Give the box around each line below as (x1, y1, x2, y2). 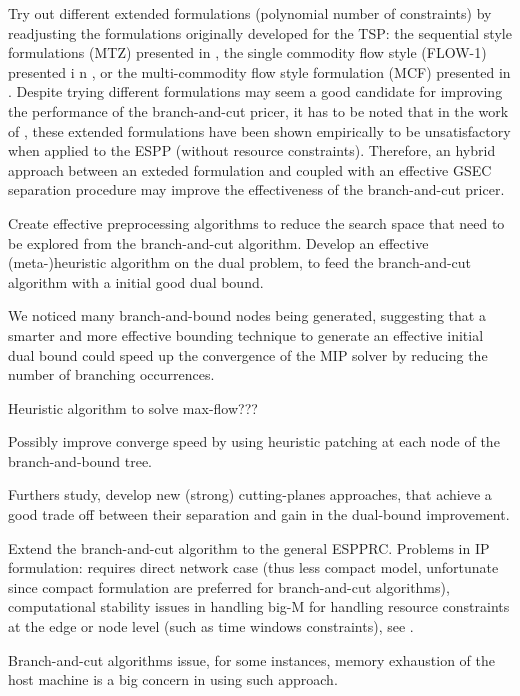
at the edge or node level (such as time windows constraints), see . (8, 616, 414, 637)
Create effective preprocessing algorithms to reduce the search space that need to (8, 212, 505, 233)
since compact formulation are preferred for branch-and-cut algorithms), (8, 576, 450, 597)
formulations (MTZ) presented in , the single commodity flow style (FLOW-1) (8, 42, 487, 63)
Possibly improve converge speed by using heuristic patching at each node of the (8, 431, 500, 452)
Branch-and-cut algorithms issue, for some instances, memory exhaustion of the (8, 649, 495, 670)
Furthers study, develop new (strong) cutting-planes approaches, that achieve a (8, 484, 492, 505)
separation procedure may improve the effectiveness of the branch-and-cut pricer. (8, 179, 505, 200)
